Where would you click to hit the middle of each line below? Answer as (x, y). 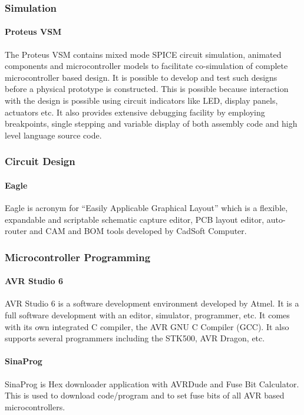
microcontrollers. (35, 406)
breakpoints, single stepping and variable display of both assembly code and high (151, 123)
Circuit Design (40, 161)
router (16, 231)
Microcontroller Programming (78, 257)
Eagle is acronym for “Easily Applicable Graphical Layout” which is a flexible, (146, 208)
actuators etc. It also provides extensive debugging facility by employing (135, 112)
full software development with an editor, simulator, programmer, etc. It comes (147, 315)
